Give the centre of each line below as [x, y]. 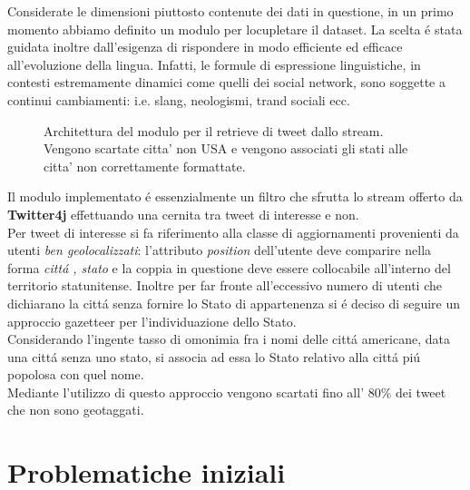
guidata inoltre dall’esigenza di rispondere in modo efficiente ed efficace [205, 47]
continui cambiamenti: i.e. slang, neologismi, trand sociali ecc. [179, 99]
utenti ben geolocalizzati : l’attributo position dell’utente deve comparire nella [220, 250]
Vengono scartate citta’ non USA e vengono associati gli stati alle [226, 148]
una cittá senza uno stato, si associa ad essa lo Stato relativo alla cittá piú [214, 356]
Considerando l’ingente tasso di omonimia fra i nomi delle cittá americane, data [229, 339]
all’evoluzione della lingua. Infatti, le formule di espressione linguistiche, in [214, 64]
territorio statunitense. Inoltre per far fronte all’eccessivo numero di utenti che [225, 285]
